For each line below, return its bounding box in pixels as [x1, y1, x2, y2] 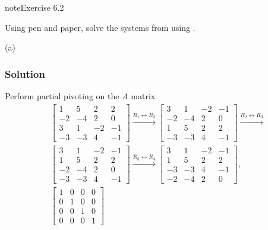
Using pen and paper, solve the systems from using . [5, 21, 196, 33]
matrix [131, 90, 156, 102]
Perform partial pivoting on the [5, 90, 119, 102]
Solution [5, 66, 45, 81]
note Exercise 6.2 [5, 1, 64, 13]
